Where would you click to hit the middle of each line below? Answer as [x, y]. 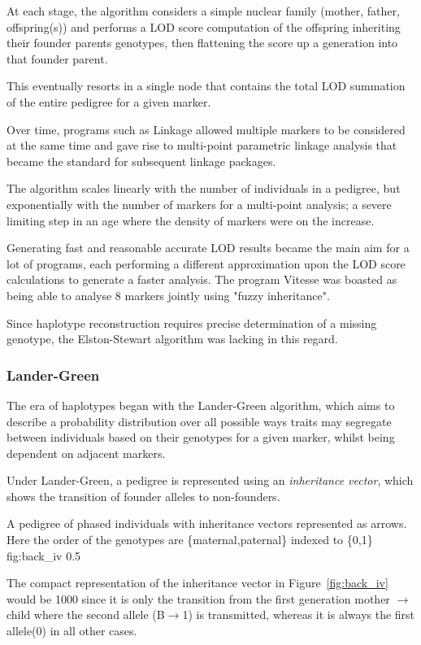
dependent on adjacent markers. [86, 453]
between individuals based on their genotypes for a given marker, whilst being [201, 437]
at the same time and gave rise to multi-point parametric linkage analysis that [202, 145]
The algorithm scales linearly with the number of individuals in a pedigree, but [204, 188]
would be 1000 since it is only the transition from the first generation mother [198, 598]
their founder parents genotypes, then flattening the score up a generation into [202, 43]
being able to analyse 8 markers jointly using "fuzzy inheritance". [168, 295]
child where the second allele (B [86, 614]
